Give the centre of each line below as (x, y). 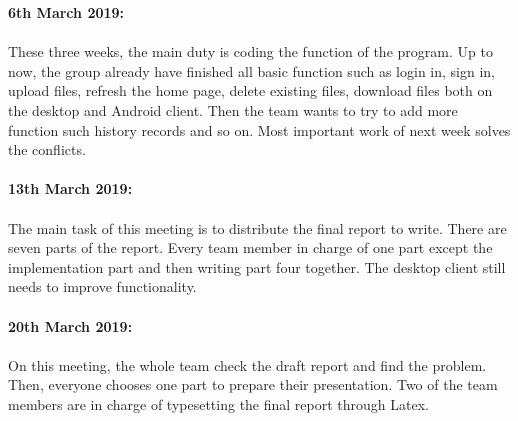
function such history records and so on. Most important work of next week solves (259, 129)
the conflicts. (47, 149)
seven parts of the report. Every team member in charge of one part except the (250, 247)
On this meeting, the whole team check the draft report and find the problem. (247, 364)
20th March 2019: (70, 325)
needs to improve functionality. (102, 286)
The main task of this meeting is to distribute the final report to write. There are (257, 227)
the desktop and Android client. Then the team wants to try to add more (233, 109)
